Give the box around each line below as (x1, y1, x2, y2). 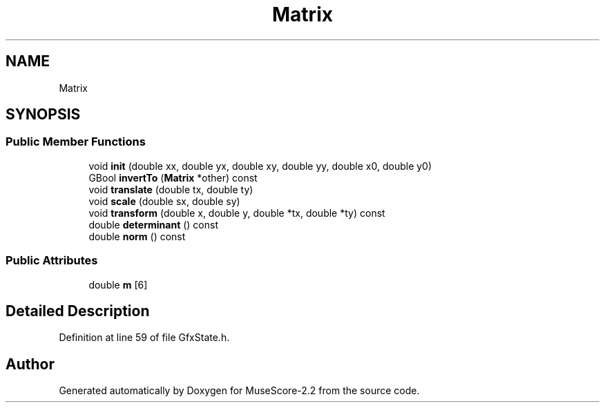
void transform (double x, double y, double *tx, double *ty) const (88, 206, 385, 219)
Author (6, 355, 55, 373)
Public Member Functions (6, 135, 146, 149)
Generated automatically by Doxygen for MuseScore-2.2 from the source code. (59, 385, 420, 397)
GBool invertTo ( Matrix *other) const (88, 171, 258, 184)
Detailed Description (6, 302, 150, 320)
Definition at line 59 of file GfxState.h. (59, 331, 230, 344)
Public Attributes (6, 253, 98, 268)
